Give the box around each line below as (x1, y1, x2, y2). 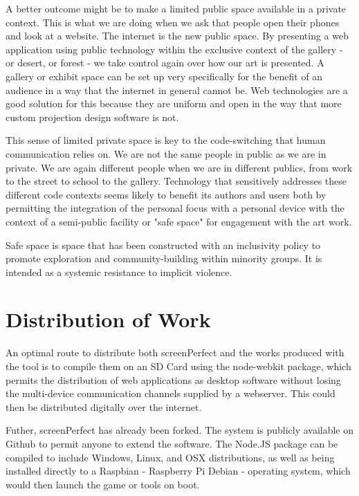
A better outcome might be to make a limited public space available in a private (6, 1, 347, 15)
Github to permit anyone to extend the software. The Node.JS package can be (6, 436, 338, 450)
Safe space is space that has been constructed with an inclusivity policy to (6, 237, 321, 252)
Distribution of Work (6, 305, 211, 333)
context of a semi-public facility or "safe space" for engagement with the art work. (6, 214, 352, 228)
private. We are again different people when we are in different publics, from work (6, 160, 353, 174)
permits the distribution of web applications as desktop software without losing (6, 372, 341, 387)
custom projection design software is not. (6, 109, 179, 124)
